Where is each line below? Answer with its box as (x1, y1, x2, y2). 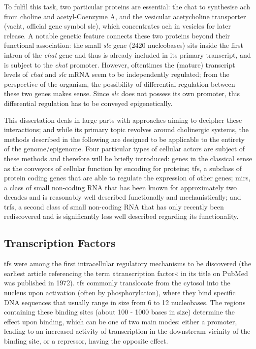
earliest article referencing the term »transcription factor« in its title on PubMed (4, 268, 248, 278)
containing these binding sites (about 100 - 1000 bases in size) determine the (4, 307, 235, 317)
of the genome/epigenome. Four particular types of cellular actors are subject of (4, 143, 245, 154)
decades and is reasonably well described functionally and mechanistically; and (4, 192, 241, 202)
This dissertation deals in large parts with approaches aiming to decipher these (4, 114, 242, 125)
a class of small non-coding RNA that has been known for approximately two (4, 182, 237, 192)
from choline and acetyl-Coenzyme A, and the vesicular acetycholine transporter (4, 11, 246, 21)
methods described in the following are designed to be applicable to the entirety (4, 134, 245, 144)
